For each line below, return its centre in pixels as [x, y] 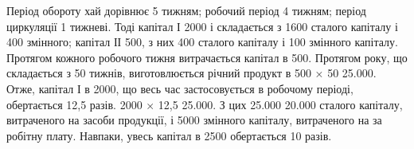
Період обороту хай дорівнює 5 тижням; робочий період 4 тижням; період [186, 10]
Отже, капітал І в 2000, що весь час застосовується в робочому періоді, [180, 88]
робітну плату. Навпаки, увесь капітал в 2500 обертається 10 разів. [169, 135]
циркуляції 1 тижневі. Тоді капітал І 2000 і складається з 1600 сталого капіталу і [202, 26]
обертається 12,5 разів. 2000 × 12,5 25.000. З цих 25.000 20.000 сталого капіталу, [205, 104]
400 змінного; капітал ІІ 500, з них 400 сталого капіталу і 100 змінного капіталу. [202, 42]
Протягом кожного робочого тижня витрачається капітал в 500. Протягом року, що [207, 57]
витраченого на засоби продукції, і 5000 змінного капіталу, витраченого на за [194, 120]
